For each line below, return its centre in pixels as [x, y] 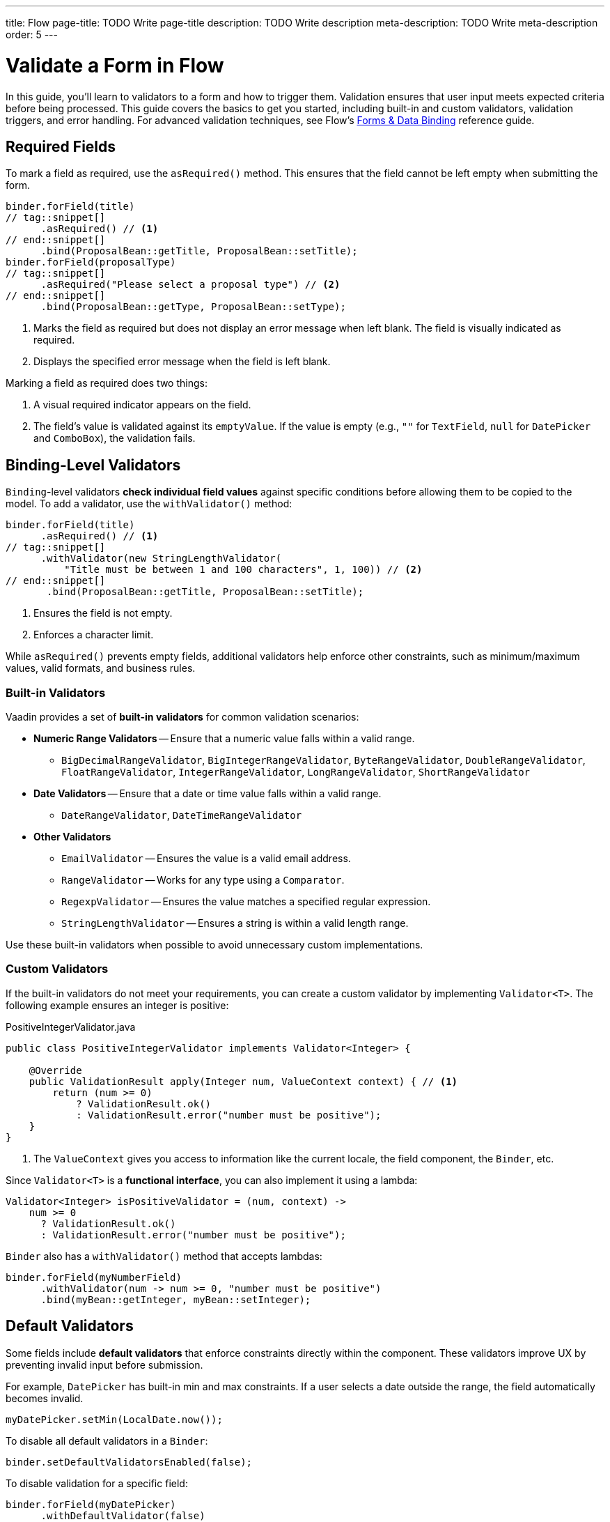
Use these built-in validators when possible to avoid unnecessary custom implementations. [214, 944]
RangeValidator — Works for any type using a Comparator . [203, 879]
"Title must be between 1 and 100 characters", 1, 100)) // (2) [243, 570]
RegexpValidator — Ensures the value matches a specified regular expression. [246, 901]
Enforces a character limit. [94, 635]
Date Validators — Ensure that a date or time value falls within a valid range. [208, 793]
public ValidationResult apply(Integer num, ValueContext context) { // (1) [243, 1081]
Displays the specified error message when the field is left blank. [182, 362]
